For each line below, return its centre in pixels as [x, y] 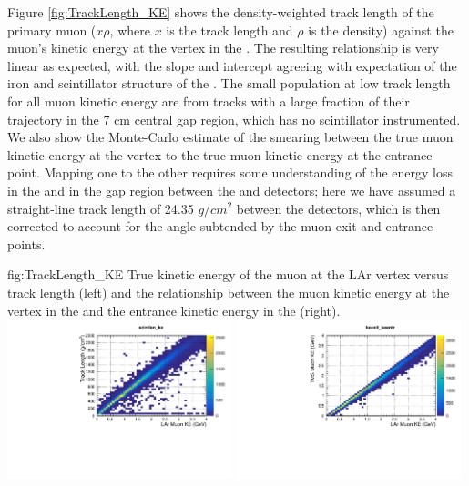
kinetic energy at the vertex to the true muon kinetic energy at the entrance [220, 154]
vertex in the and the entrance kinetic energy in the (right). [174, 310]
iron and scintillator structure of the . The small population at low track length [229, 83]
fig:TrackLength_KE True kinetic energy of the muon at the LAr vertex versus [228, 274]
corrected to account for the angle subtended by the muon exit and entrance [220, 226]
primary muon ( [52, 30]
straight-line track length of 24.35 [101, 208]
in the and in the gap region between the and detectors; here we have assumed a [232, 190]
